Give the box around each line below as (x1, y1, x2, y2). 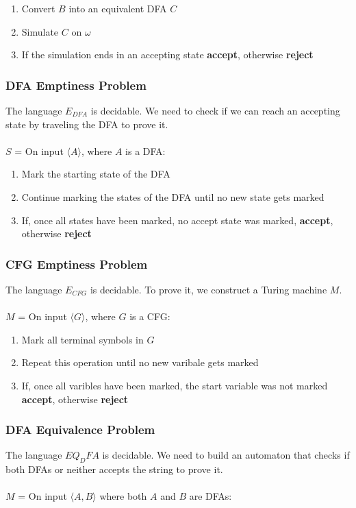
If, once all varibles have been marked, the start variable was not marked (21, 378, 328, 392)
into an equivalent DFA (68, 1, 167, 15)
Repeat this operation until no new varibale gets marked (21, 355, 259, 370)
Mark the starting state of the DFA (21, 167, 170, 181)
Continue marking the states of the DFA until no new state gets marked (21, 189, 325, 204)
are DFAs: (189, 489, 232, 503)
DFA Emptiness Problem (5, 76, 147, 93)
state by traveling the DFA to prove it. (5, 117, 168, 131)
